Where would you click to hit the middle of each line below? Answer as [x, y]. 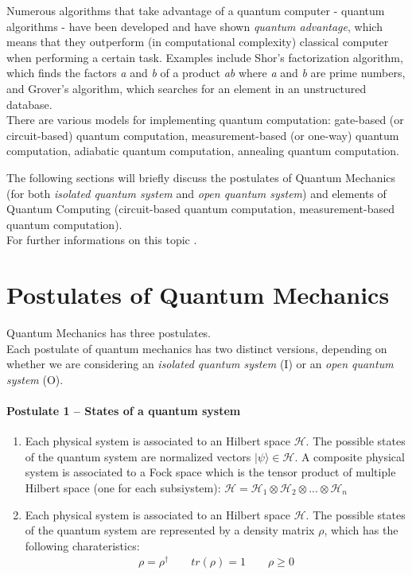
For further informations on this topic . [102, 240]
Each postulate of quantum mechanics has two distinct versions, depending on [197, 348]
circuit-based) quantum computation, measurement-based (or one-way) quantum [203, 135]
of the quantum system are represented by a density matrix [170, 530]
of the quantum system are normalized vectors [138, 456]
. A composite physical [350, 456]
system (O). [35, 379]
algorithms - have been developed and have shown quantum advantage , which [194, 26]
